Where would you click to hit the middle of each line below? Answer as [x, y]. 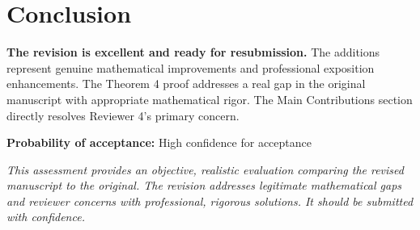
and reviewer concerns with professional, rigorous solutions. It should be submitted [210, 201]
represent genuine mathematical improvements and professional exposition [191, 67]
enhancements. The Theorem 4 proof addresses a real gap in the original [186, 84]
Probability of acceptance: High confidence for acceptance [159, 142]
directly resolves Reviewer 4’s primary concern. [123, 115]
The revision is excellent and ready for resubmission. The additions [193, 52]
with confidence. [46, 217]
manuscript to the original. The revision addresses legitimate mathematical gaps [204, 185]
